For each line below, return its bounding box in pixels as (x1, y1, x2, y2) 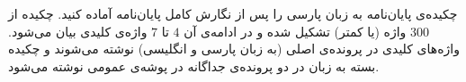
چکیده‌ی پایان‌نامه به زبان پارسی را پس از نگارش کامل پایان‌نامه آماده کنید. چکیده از (8, 4, 458, 22)
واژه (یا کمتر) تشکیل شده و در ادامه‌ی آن (184, 21, 407, 40)
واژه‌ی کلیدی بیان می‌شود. (8, 21, 148, 40)
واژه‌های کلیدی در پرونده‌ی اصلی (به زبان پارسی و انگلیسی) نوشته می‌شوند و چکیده (8, 39, 460, 58)
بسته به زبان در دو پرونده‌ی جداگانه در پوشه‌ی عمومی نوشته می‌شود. (8, 56, 380, 75)
